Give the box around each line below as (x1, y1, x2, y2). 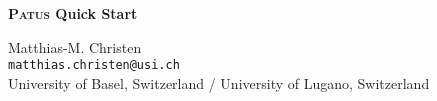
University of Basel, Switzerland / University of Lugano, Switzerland (8, 72, 430, 93)
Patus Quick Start (8, 3, 138, 23)
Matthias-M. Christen (8, 36, 142, 57)
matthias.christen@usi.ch (8, 58, 180, 73)
